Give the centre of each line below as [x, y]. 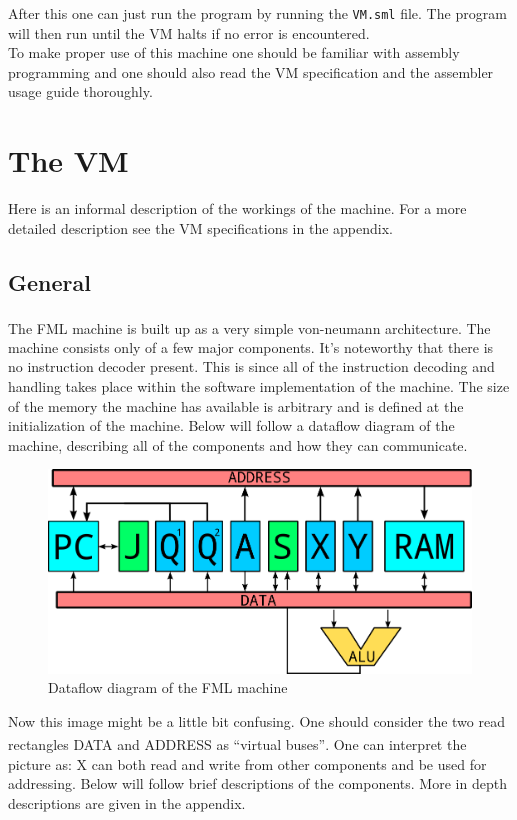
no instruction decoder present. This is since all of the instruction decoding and [251, 366]
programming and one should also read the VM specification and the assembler [251, 71]
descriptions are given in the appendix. [127, 802]
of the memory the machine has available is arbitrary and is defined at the [236, 405]
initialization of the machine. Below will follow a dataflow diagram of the [231, 425]
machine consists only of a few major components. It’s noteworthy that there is [251, 346]
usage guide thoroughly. [80, 91]
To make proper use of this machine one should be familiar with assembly [234, 52]
